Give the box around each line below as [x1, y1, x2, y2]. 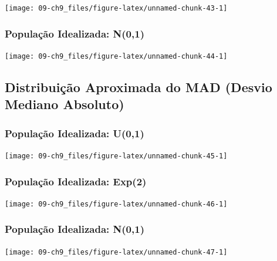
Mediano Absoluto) [5, 95, 124, 113]
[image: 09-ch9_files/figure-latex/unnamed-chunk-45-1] [5, 151, 228, 160]
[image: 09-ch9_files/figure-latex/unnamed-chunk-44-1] [5, 52, 228, 60]
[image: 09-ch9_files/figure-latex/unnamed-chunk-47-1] [5, 248, 228, 256]
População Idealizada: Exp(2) [5, 174, 147, 188]
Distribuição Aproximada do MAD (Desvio [5, 77, 272, 96]
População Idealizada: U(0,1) [5, 126, 144, 140]
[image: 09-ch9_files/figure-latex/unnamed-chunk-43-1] [5, 4, 228, 12]
